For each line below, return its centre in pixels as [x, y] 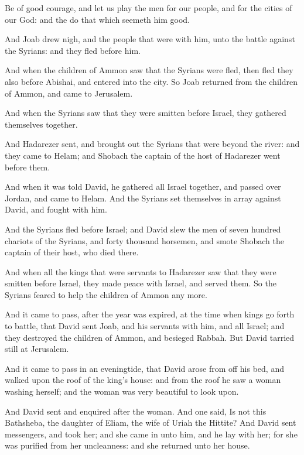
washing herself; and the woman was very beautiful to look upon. [122, 391]
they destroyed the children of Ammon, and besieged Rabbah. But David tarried [150, 337]
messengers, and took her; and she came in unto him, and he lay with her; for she [151, 434]
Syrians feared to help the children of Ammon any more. [106, 294]
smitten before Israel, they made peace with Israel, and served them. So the [141, 283]
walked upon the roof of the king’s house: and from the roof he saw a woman [143, 380]
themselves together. [41, 124]
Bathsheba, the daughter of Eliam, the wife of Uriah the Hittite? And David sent [151, 422]
